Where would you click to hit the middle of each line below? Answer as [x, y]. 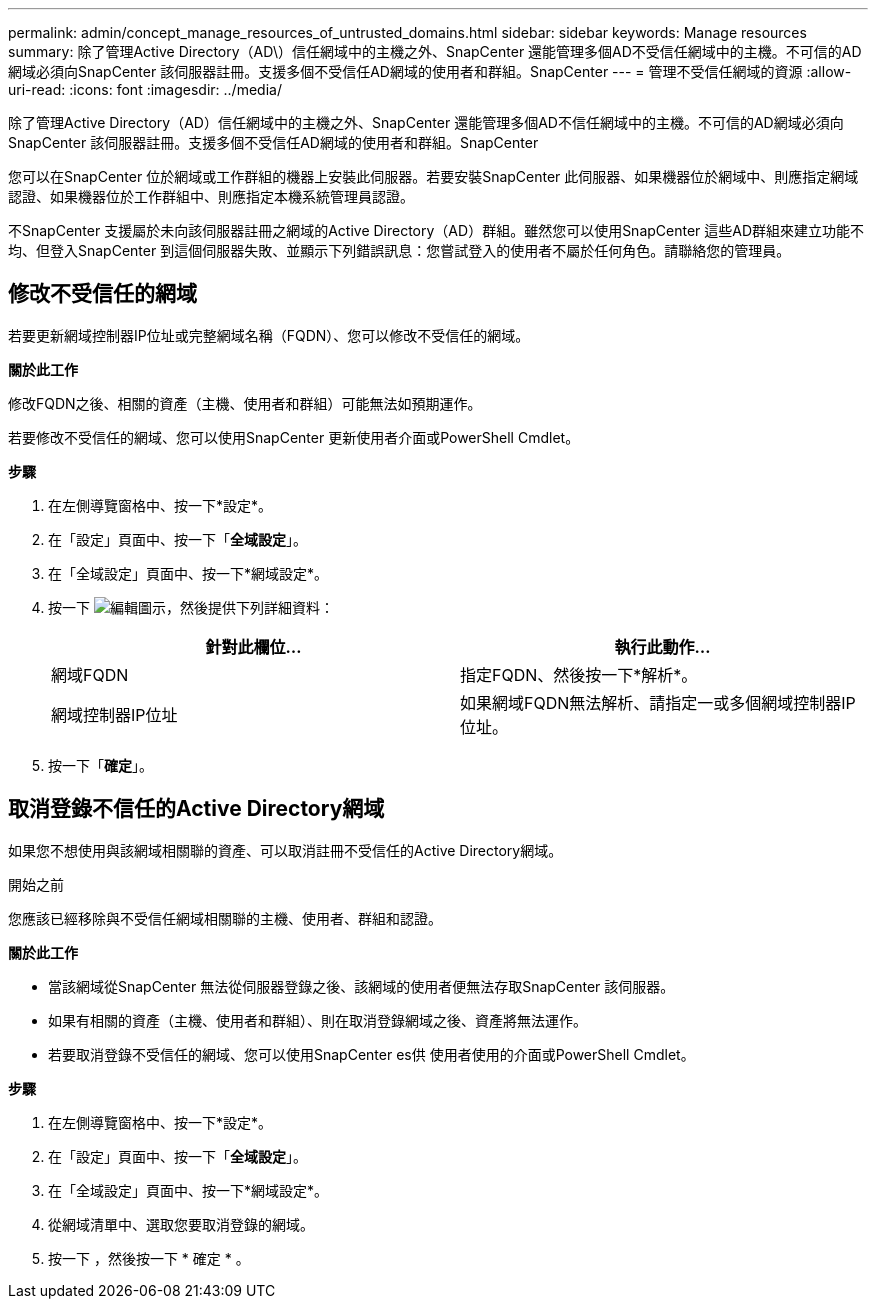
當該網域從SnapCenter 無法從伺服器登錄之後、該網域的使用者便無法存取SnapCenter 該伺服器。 [361, 986]
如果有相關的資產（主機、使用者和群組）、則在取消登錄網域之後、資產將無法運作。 [317, 1020]
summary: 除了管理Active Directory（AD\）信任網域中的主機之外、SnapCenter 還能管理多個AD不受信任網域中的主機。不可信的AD [435, 51]
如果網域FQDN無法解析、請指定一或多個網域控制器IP [658, 702]
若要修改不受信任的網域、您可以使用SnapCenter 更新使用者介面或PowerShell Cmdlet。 [294, 437]
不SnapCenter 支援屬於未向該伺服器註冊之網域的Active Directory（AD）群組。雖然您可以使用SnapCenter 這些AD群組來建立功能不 [436, 230]
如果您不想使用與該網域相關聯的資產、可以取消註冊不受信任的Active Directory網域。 [285, 850]
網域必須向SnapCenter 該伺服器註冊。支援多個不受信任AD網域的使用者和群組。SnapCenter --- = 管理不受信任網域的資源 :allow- [430, 71]
